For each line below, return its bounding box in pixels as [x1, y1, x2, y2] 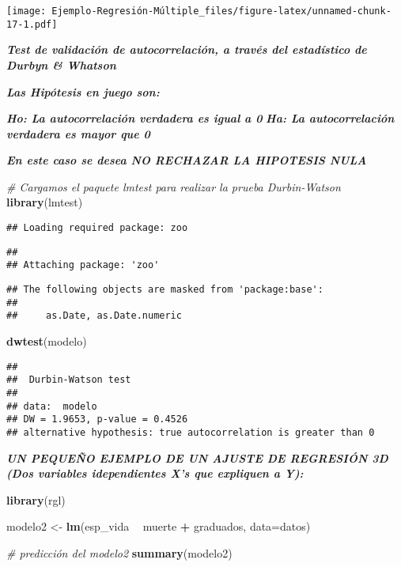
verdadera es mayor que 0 [6, 125, 150, 142]
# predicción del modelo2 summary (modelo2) [6, 544, 233, 561]
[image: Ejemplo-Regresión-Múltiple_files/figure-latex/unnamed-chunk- [6, 6, 392, 17]
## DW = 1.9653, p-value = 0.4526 [6, 414, 188, 425]
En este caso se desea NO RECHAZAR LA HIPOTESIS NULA [6, 152, 367, 168]
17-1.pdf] [6, 18, 58, 30]
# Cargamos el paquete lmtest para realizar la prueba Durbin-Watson [6, 178, 341, 195]
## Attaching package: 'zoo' [6, 259, 160, 271]
